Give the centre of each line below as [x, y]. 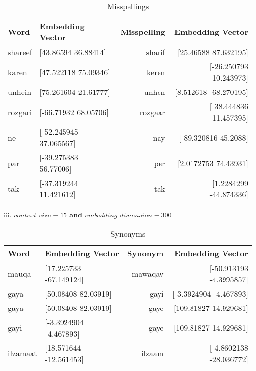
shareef [20, 52]
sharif [156, 52]
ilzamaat [23, 353]
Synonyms [128, 233]
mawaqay [148, 274]
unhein [20, 92]
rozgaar [152, 112]
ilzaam [153, 353]
